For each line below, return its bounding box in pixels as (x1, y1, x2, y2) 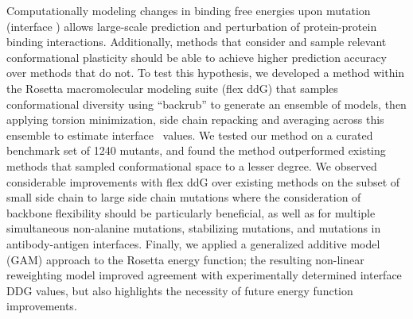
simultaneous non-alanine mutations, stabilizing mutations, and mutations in (6, 220, 381, 236)
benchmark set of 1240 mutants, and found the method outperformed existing (6, 142, 386, 159)
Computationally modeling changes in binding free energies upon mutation (6, 2, 371, 18)
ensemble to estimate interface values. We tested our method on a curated (6, 126, 373, 143)
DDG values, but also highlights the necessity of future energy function (6, 282, 353, 298)
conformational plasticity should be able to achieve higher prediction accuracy (6, 48, 387, 65)
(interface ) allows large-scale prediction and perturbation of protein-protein (6, 17, 377, 34)
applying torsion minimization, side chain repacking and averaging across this (6, 111, 384, 128)
